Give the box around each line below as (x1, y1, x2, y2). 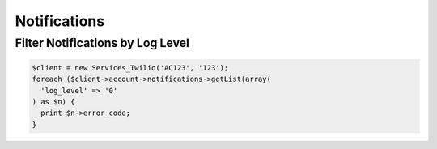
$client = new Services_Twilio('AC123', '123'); (32, 63, 229, 72)
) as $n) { (32, 97, 75, 106)
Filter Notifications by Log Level (15, 36, 190, 50)
